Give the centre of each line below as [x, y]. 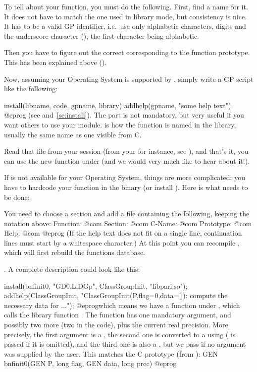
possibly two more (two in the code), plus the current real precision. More [116, 325]
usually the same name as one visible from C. [73, 134]
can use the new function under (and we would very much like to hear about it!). [127, 160]
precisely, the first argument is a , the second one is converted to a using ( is [120, 334]
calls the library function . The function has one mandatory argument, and [118, 315]
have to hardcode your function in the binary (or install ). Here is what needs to [126, 187]
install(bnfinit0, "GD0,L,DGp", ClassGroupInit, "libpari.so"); [96, 285]
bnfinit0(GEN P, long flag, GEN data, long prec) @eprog [90, 363]
